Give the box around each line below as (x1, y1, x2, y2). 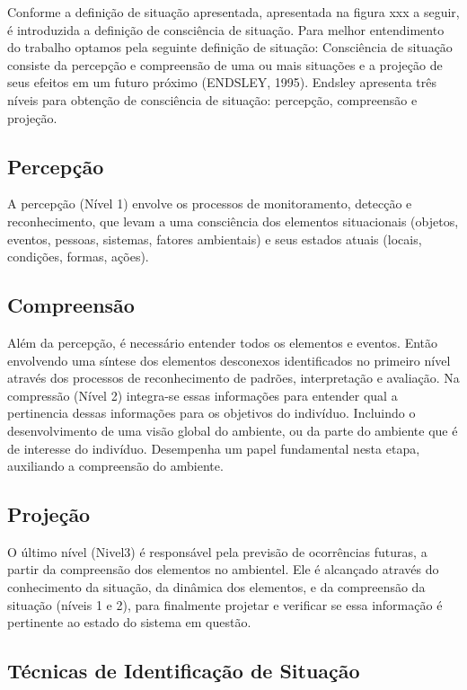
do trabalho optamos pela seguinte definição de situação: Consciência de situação (7, 38, 453, 57)
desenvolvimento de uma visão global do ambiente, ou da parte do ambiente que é (7, 420, 458, 439)
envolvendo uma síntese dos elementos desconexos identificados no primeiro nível (7, 350, 451, 369)
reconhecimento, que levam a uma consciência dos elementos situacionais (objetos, (7, 211, 459, 230)
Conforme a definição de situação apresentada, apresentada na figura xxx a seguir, (7, 3, 460, 21)
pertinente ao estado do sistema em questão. (7, 613, 251, 632)
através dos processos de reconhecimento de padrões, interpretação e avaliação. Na (7, 368, 460, 387)
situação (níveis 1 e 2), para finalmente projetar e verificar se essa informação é (7, 595, 443, 614)
